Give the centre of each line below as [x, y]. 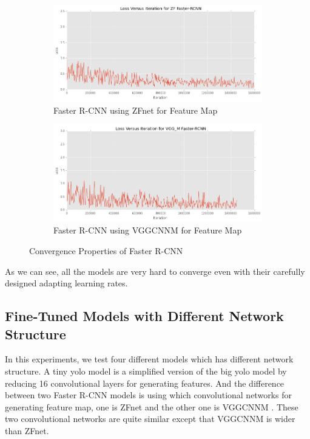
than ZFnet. [27, 430]
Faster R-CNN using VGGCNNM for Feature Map [148, 230]
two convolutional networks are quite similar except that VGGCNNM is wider [150, 419]
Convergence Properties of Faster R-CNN [106, 250]
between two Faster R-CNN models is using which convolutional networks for [148, 395]
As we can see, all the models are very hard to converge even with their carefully [155, 271]
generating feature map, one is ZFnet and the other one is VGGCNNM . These [152, 406]
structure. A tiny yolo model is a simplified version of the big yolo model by [146, 371]
